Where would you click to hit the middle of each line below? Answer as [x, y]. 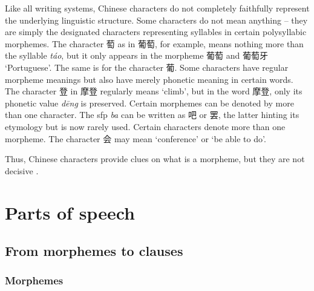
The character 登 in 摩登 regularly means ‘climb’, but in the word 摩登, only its [154, 91]
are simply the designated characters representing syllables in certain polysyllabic [156, 32]
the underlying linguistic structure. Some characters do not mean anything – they [156, 20]
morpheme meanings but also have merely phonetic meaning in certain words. [149, 79]
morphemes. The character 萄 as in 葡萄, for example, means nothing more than [154, 43]
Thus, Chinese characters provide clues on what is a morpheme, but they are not [155, 159]
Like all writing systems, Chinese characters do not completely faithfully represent [157, 8]
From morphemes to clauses [94, 251]
